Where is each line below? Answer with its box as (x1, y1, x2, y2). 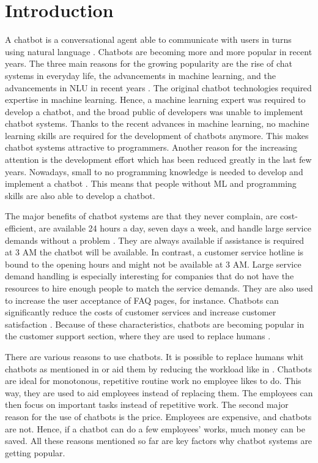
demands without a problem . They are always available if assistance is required (5, 233, 305, 246)
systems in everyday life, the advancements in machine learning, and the (5, 69, 276, 81)
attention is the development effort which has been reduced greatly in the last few (5, 153, 312, 166)
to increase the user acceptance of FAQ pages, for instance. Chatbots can (5, 293, 279, 306)
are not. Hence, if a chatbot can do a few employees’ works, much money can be (5, 422, 305, 435)
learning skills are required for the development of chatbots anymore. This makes (5, 129, 309, 141)
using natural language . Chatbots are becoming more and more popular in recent (5, 45, 312, 58)
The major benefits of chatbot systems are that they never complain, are (5, 209, 278, 222)
